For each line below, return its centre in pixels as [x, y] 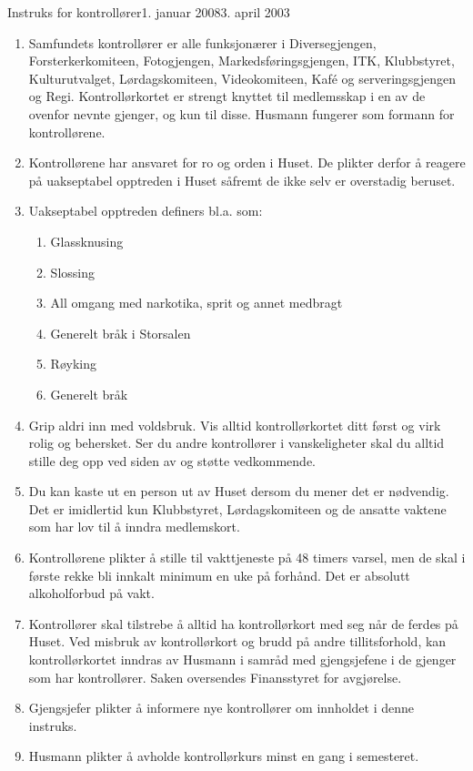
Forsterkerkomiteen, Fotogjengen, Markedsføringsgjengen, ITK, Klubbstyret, [242, 61]
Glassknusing [87, 241]
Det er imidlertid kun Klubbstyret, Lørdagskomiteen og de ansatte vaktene [237, 508]
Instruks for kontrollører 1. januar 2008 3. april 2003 [149, 12]
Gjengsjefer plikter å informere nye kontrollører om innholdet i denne [221, 708]
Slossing [72, 272]
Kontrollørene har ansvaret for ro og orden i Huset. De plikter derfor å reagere [247, 162]
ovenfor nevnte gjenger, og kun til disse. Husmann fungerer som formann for [242, 113]
